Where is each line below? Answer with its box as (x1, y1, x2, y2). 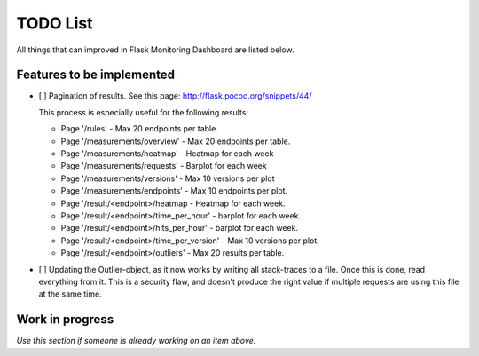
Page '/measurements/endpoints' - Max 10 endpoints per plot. (60, 186, 288, 196)
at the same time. (38, 289, 102, 299)
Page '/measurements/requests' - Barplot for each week (60, 161, 267, 171)
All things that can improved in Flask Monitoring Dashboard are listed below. (16, 44, 294, 55)
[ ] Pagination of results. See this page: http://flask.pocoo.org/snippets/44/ (38, 91, 312, 101)
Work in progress (16, 312, 114, 328)
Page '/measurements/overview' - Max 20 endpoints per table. (60, 136, 291, 146)
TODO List (16, 13, 93, 33)
